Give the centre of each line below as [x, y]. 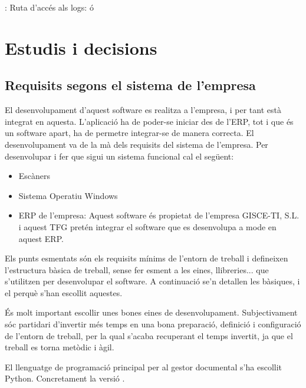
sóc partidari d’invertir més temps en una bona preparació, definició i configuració [153, 324]
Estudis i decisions [81, 47]
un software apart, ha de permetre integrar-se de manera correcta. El [129, 133]
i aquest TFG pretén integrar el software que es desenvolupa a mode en [147, 226]
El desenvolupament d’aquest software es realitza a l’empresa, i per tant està [143, 110]
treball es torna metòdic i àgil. [60, 347]
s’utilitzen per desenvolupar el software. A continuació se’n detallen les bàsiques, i [152, 281]
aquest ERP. [41, 238]
